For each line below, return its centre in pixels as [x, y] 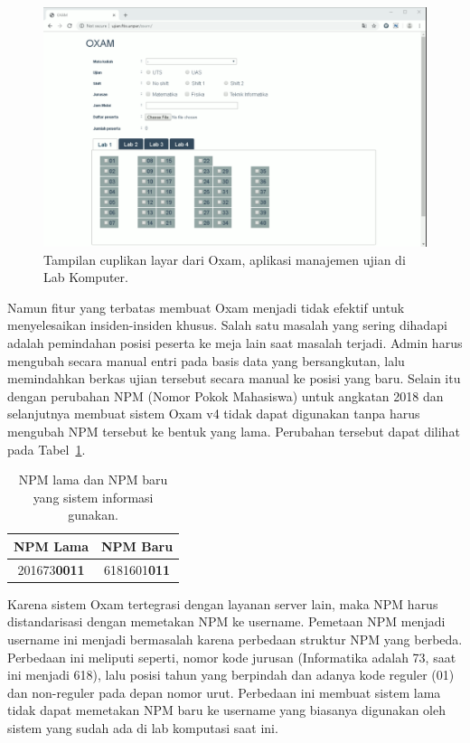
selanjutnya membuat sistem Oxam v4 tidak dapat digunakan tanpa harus [214, 414]
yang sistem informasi [93, 497]
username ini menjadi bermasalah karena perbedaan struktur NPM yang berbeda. [235, 640]
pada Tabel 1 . [47, 449]
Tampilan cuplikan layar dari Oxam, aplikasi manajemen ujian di [225, 259]
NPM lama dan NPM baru [93, 480]
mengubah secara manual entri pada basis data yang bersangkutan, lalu [206, 360]
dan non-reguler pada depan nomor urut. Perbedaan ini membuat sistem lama [224, 692]
